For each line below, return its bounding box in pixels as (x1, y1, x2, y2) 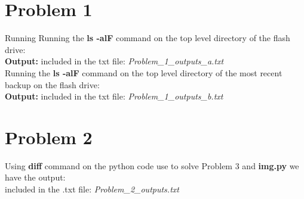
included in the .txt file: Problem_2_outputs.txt (5, 183, 179, 195)
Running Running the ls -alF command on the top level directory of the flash (5, 32, 290, 44)
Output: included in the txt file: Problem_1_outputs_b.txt (5, 90, 223, 102)
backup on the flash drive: (5, 78, 100, 91)
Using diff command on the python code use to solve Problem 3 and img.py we (5, 159, 299, 172)
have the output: (5, 171, 66, 184)
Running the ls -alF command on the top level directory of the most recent (5, 66, 282, 79)
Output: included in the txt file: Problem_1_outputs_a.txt (5, 55, 224, 67)
